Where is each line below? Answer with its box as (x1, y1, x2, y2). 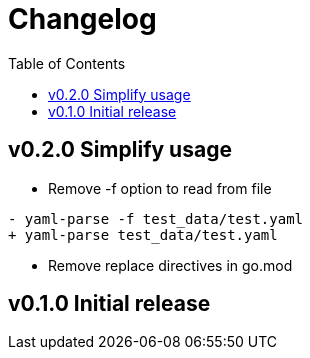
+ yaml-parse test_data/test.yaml (8, 226, 278, 243)
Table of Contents (8, 54, 126, 72)
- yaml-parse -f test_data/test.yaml (8, 210, 304, 227)
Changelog (8, 2, 157, 36)
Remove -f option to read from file (48, 179, 272, 197)
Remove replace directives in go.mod (48, 256, 293, 274)
